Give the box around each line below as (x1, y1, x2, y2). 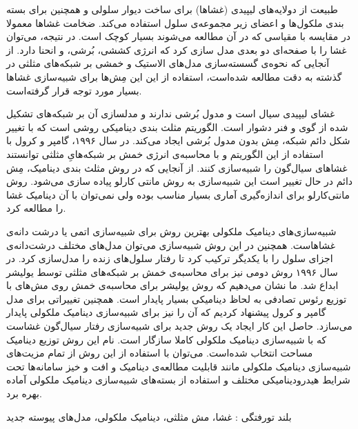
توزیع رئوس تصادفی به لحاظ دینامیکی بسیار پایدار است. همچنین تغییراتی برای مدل (6, 291, 347, 306)
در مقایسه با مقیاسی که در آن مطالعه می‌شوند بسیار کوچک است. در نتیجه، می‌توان (6, 29, 350, 43)
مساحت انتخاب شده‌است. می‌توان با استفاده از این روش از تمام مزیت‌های (6, 346, 313, 360)
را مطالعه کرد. (6, 201, 66, 215)
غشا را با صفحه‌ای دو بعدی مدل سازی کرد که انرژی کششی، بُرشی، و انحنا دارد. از (6, 42, 347, 57)
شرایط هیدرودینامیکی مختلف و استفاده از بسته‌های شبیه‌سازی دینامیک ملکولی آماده (6, 372, 350, 387)
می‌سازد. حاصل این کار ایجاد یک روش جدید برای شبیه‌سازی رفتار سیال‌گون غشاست (6, 319, 352, 333)
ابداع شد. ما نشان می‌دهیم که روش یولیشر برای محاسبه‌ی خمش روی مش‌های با (6, 278, 339, 292)
